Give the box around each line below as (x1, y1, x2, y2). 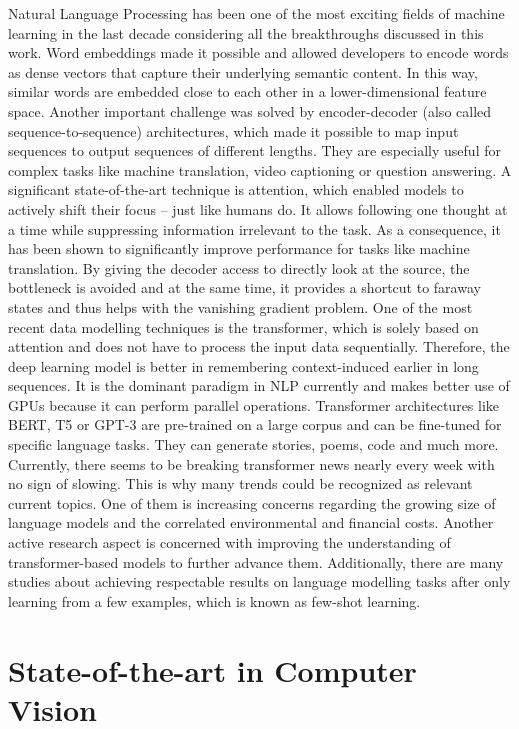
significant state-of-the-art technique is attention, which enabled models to (8, 179, 464, 200)
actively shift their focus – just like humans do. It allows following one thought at (8, 198, 508, 219)
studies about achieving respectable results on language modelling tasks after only (8, 571, 511, 592)
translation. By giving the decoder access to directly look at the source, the (8, 257, 470, 278)
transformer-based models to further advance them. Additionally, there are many (8, 551, 504, 572)
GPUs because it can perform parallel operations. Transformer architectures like (8, 394, 500, 415)
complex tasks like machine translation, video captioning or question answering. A (8, 159, 512, 180)
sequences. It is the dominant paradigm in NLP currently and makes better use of (8, 375, 510, 396)
